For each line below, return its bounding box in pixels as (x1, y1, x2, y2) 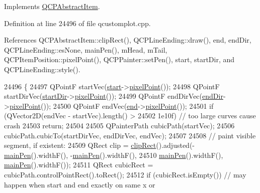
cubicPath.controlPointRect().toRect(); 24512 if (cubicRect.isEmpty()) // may (4, 169, 246, 179)
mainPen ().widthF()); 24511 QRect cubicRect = (4, 159, 153, 170)
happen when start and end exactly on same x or (4, 179, 155, 189)
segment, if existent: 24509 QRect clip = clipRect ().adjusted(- (4, 140, 195, 150)
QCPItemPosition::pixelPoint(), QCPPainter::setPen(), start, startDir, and (4, 54, 235, 65)
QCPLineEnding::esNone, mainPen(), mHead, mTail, (4, 44, 167, 55)
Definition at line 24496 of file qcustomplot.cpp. (4, 18, 151, 28)
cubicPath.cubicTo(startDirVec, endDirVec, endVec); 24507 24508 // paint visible (4, 130, 256, 140)
